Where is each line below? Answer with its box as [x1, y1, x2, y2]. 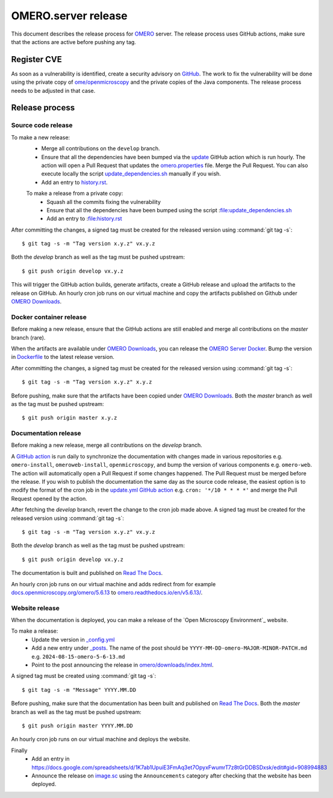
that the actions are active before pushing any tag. [11, 38, 137, 45]
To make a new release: [11, 133, 70, 141]
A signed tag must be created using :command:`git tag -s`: [11, 673, 157, 680]
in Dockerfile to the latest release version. [11, 353, 114, 361]
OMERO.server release [11, 9, 128, 22]
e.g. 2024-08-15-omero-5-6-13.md [31, 653, 125, 660]
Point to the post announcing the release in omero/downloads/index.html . [31, 661, 214, 668]
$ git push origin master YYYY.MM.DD [22, 722, 134, 729]
